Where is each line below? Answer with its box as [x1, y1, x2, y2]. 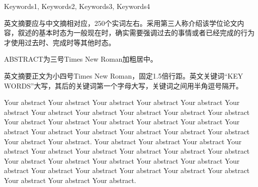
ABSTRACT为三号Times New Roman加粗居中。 [4, 54, 158, 64]
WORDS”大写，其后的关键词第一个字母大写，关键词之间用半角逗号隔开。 [4, 80, 243, 91]
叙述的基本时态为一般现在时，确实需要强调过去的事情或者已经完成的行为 [17, 27, 255, 38]
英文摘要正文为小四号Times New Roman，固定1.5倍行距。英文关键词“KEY [4, 70, 243, 81]
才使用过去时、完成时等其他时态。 [4, 37, 115, 47]
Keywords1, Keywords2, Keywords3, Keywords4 [4, 1, 150, 11]
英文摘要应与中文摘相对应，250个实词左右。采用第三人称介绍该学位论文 [4, 17, 237, 28]
